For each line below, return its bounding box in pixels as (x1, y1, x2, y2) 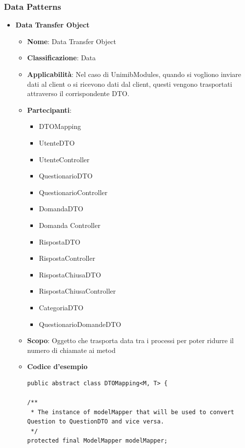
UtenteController (39, 154, 90, 164)
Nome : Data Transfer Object (27, 36, 117, 46)
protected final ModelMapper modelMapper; (27, 437, 168, 445)
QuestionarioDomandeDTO (39, 319, 122, 329)
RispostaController (39, 253, 96, 263)
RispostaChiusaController (39, 286, 116, 296)
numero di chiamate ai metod (27, 345, 116, 355)
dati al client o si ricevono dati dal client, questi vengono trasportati (27, 78, 232, 89)
